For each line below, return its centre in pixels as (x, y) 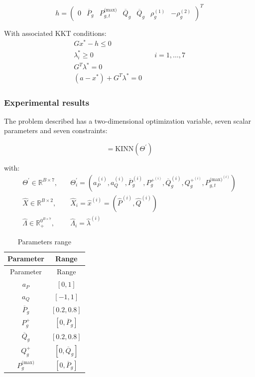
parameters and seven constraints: (56, 130)
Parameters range (44, 241)
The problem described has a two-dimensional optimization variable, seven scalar (127, 120)
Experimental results (47, 102)
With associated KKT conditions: (55, 33)
